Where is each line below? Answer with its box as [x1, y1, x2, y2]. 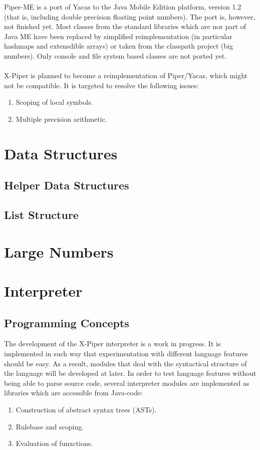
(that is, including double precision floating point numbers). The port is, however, [4, 11, 255, 22]
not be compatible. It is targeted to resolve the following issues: [4, 80, 199, 90]
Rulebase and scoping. [16, 421, 84, 431]
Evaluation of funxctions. [16, 438, 93, 448]
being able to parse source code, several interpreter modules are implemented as [4, 377, 249, 388]
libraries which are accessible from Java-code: [4, 387, 143, 398]
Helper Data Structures [4, 177, 129, 193]
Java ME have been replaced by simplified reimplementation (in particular [4, 31, 232, 41]
